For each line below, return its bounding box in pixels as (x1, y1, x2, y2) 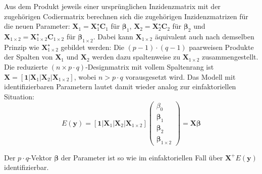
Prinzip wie (4, 41, 39, 52)
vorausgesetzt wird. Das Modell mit (125, 71, 236, 82)
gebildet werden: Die (61, 41, 124, 52)
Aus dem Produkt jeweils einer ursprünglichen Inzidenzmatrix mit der (4, 1, 221, 11)
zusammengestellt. (202, 51, 258, 62)
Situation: (4, 91, 34, 101)
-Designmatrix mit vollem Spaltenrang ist (85, 61, 214, 72)
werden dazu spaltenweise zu (92, 51, 181, 62)
